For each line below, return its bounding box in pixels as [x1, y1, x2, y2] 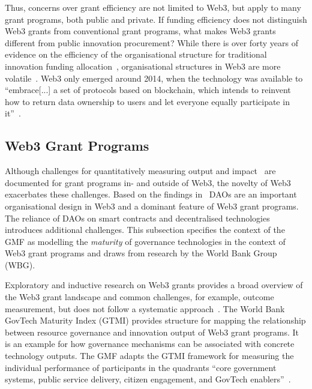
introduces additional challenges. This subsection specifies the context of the [5, 223, 285, 236]
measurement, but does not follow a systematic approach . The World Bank [5, 302, 285, 315]
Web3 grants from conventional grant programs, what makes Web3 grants [5, 25, 276, 37]
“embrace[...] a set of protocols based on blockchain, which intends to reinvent [5, 83, 291, 96]
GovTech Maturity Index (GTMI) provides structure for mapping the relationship [5, 314, 306, 327]
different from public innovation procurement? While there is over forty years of [5, 36, 298, 49]
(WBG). [5, 258, 35, 271]
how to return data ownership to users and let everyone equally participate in [5, 95, 290, 107]
